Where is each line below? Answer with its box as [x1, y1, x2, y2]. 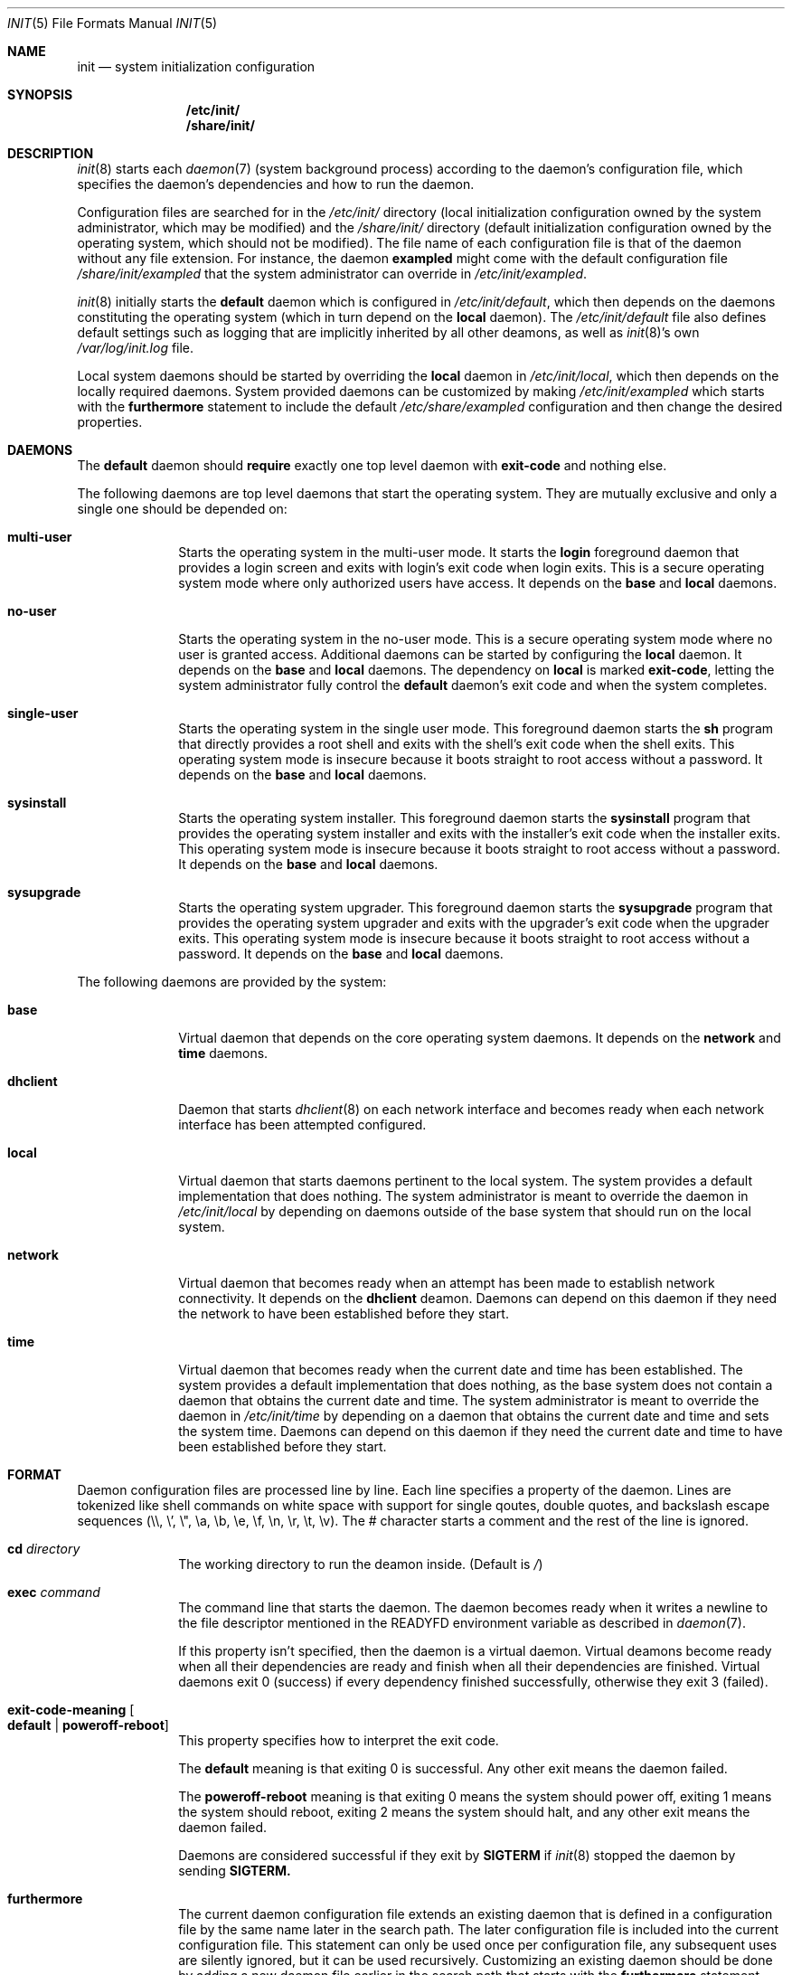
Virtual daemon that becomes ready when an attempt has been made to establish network [178, 1275, 715, 1290]
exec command [7, 1584, 100, 1600]
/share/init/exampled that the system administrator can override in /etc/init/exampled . [77, 266, 588, 281]
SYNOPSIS [7, 87, 73, 102]
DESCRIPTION [7, 146, 94, 161]
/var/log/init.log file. [77, 340, 194, 355]
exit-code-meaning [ [7, 1702, 135, 1717]
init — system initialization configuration [77, 59, 316, 74]
